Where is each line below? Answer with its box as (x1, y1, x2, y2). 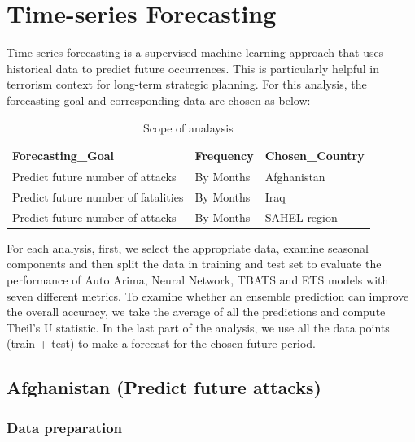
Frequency (194, 147, 254, 164)
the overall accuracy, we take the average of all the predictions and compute (7, 303, 386, 320)
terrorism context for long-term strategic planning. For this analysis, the (7, 76, 367, 93)
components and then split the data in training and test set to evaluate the (7, 255, 382, 272)
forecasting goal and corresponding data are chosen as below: (7, 91, 311, 108)
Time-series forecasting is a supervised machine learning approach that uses (7, 44, 384, 61)
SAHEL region (264, 208, 338, 225)
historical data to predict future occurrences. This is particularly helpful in (7, 59, 379, 76)
